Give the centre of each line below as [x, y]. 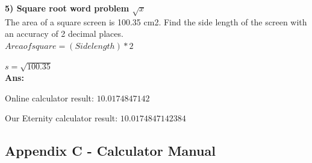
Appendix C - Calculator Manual [110, 151]
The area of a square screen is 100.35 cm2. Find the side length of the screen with [156, 21]
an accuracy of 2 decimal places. [64, 34]
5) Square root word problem [67, 8]
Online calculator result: [49, 97]
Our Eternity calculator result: [61, 118]
